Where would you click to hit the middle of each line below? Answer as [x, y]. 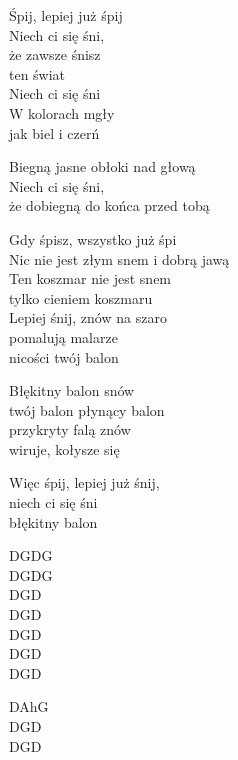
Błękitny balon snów [72, 390]
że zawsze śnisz [55, 54]
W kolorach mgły [62, 112]
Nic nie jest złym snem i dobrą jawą [119, 258]
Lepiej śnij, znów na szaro [88, 317]
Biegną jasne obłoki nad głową [102, 166]
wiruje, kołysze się [64, 448]
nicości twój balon [64, 356]
